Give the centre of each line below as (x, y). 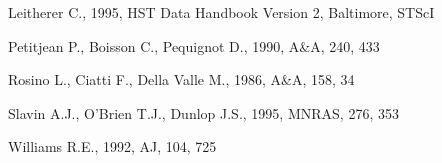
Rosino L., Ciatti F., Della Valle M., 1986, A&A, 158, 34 (181, 79)
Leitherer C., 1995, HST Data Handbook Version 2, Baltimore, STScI (221, 12)
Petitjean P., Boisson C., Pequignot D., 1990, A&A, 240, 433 (194, 45)
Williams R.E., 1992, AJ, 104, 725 (112, 146)
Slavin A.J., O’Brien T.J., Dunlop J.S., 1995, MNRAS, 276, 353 (203, 112)
